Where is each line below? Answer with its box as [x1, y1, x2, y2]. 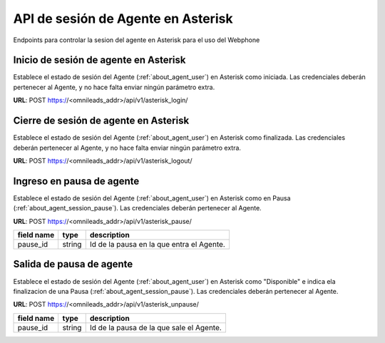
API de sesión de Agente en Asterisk [13, 11, 233, 26]
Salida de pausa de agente [13, 258, 133, 270]
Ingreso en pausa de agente [13, 175, 140, 187]
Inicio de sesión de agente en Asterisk [13, 54, 186, 66]
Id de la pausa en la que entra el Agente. [89, 240, 226, 249]
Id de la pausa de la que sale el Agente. [89, 322, 222, 332]
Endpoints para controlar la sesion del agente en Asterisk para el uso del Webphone [13, 36, 260, 44]
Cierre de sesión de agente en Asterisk [13, 115, 190, 127]
